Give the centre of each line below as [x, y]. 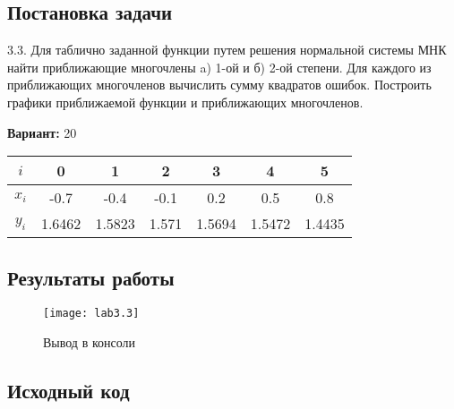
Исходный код [69, 391]
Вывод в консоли [90, 342]
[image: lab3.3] [91, 314]
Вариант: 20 [42, 132]
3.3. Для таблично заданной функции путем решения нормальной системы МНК [227, 50]
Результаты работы [91, 277]
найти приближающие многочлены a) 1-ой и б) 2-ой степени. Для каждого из [219, 67]
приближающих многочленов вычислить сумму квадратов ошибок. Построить [219, 85]
